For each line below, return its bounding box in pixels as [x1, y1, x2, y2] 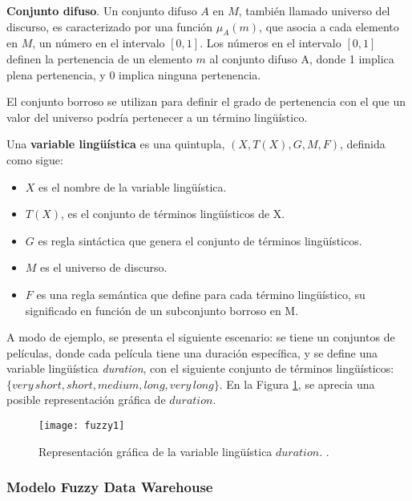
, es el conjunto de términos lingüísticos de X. [61, 205, 285, 222]
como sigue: [6, 151, 63, 168]
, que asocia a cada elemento [259, 18, 399, 34]
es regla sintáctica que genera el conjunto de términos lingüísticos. [38, 232, 362, 248]
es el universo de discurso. [40, 259, 168, 276]
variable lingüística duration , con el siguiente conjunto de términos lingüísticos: [6, 360, 394, 377]
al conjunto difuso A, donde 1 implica [209, 50, 394, 67]
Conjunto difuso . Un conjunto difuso [6, 2, 197, 18]
